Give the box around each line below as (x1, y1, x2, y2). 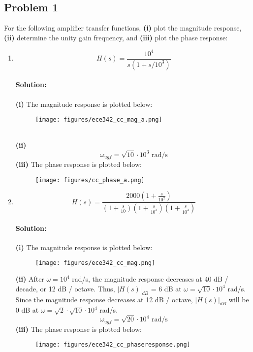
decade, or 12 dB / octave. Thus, (15, 283, 115, 293)
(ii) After (15, 274, 44, 284)
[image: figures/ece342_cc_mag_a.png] (35, 116, 162, 124)
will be (228, 294, 249, 304)
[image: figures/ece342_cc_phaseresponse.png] (35, 341, 190, 349)
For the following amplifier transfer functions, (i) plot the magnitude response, (4, 23, 242, 33)
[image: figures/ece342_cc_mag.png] (35, 259, 156, 267)
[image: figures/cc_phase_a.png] (35, 176, 145, 184)
